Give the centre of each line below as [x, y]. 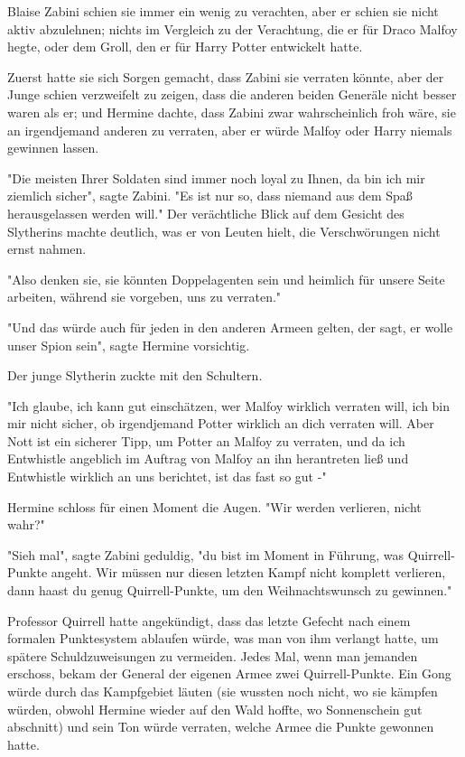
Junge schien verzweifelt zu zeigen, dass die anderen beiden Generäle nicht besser [232, 94]
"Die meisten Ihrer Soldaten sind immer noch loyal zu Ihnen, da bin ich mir [216, 178]
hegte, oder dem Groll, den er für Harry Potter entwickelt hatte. [185, 47]
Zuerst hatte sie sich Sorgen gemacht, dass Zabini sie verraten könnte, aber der [226, 76]
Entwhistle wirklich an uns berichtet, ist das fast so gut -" [167, 477]
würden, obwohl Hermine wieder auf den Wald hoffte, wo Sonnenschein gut [215, 709]
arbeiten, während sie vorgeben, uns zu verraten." [144, 297]
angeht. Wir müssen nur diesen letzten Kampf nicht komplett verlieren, [248, 572]
